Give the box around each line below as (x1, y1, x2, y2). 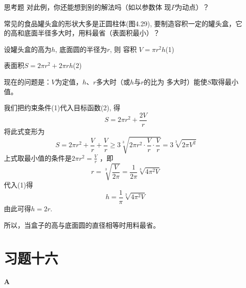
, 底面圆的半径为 (55, 44, 107, 54)
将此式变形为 (4, 126, 45, 136)
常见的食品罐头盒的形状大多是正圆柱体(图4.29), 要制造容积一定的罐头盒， (4, 18, 236, 28)
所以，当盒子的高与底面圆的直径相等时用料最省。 (4, 220, 160, 230)
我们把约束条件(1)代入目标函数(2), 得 (4, 102, 121, 113)
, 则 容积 (109, 44, 137, 54)
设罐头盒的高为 (4, 44, 51, 54)
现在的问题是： (4, 76, 51, 86)
